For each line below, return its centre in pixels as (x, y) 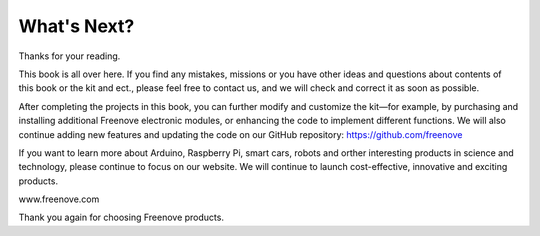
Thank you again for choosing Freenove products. (121, 217)
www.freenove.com (59, 199)
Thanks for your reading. (69, 56)
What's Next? (76, 26)
